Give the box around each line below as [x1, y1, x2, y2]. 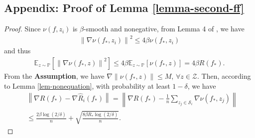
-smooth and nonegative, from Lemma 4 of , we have [83, 23, 245, 34]
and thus [4, 45, 31, 56]
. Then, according [197, 70, 251, 81]
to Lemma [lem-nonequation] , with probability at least [4, 80, 170, 91]
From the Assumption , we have [4, 70, 105, 81]
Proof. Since [4, 23, 41, 34]
